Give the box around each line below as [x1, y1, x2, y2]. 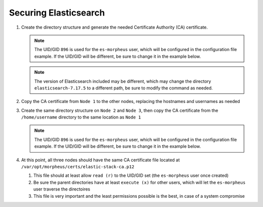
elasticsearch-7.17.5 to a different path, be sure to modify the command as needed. [34, 85, 213, 91]
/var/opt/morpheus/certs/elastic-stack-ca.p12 [21, 164, 134, 170]
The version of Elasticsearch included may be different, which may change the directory [34, 78, 211, 84]
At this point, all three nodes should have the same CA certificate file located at [21, 157, 180, 163]
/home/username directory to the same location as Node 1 [21, 114, 141, 120]
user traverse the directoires [33, 186, 90, 192]
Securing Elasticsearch [9, 7, 105, 18]
